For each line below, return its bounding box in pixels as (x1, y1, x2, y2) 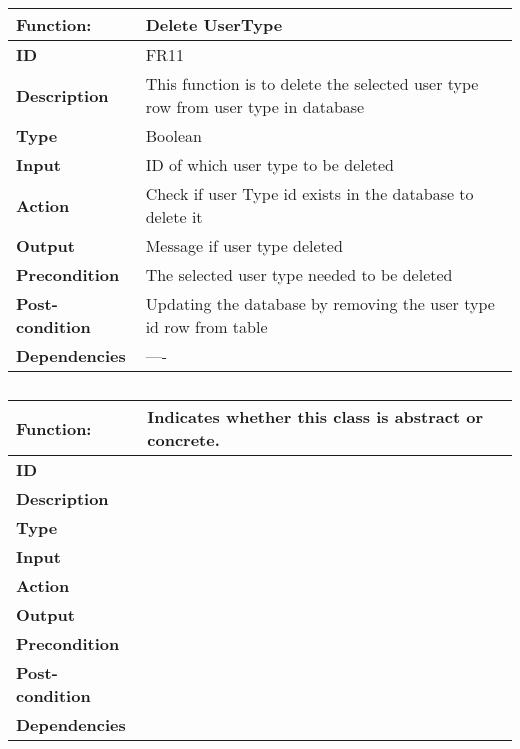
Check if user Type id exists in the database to (145, 182, 474, 205)
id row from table (145, 315, 268, 338)
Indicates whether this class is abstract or (147, 405, 483, 428)
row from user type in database (145, 95, 365, 118)
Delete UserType (145, 13, 283, 36)
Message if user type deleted (145, 234, 343, 257)
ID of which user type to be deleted (145, 153, 395, 176)
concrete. (147, 428, 220, 451)
